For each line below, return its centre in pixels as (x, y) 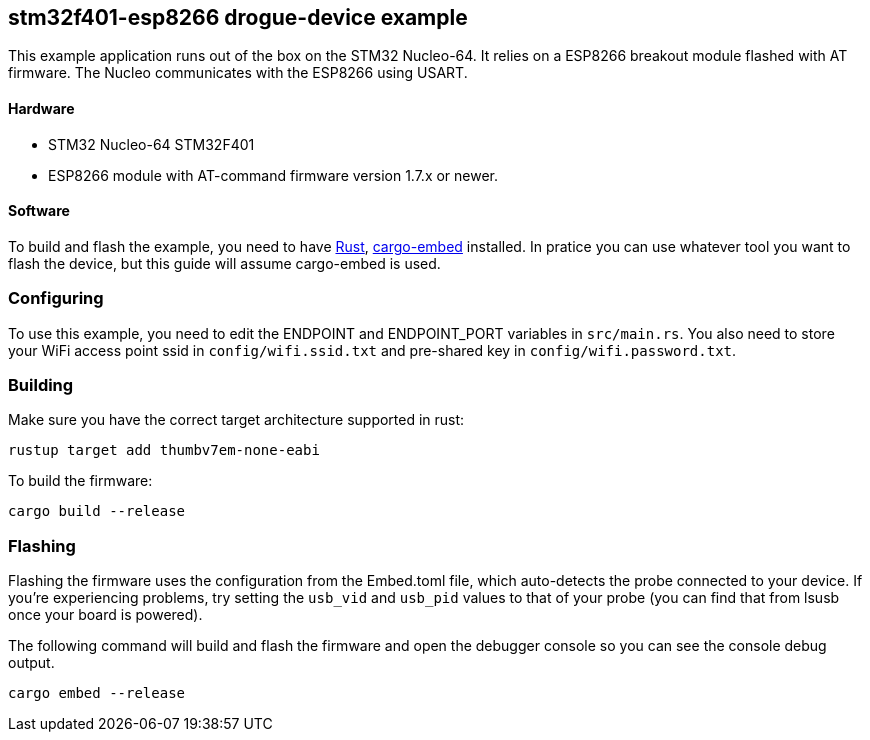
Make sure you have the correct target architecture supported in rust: (236, 420)
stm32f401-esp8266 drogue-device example (238, 17)
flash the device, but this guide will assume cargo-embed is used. (224, 263)
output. (31, 663)
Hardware (41, 109)
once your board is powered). (105, 615)
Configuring (56, 298)
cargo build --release (97, 511)
